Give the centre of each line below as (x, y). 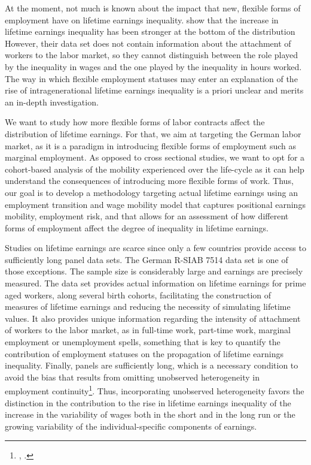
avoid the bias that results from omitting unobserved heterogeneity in (132, 377)
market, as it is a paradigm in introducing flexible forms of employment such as (151, 145)
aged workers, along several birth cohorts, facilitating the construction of (138, 295)
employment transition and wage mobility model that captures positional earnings (155, 204)
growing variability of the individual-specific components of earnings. (131, 426)
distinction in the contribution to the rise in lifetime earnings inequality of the (148, 402)
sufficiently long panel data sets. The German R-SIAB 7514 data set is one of (147, 259)
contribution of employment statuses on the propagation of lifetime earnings (144, 353)
